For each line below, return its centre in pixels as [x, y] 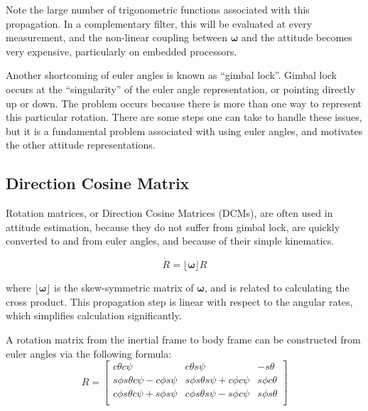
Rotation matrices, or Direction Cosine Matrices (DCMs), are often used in [169, 213]
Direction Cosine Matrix [98, 183]
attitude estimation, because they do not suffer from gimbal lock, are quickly [173, 226]
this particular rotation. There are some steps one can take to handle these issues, [184, 117]
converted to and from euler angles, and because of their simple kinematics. [170, 241]
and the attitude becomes [297, 37]
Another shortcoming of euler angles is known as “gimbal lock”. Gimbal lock [172, 75]
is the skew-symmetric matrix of [124, 288]
